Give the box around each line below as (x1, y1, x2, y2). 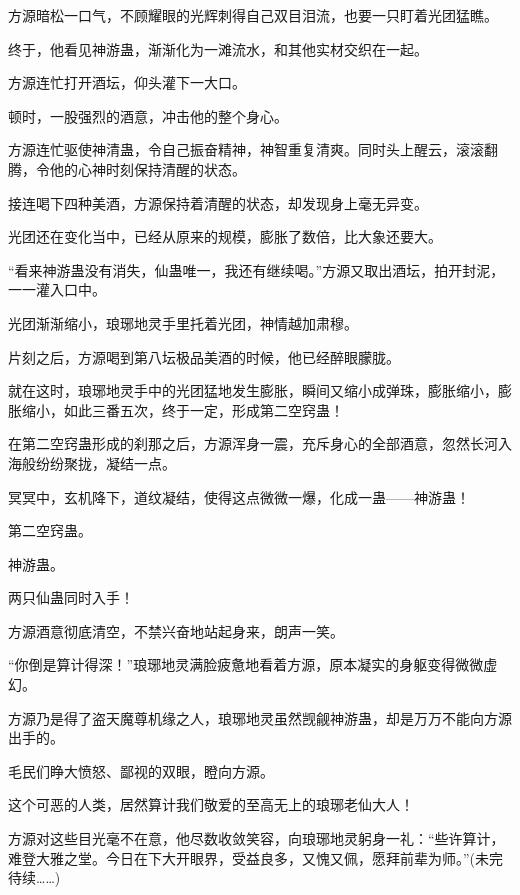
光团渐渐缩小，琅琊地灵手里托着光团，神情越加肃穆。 (8, 312, 358, 333)
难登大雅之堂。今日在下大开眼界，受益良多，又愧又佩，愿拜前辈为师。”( (8, 847, 476, 868)
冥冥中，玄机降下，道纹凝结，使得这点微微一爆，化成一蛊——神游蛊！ (8, 486, 470, 507)
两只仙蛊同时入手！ (8, 587, 134, 608)
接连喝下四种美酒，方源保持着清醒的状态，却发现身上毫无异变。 (8, 192, 428, 213)
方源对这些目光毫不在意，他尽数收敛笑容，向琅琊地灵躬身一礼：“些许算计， (8, 828, 505, 849)
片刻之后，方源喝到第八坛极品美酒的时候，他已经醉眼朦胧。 (8, 346, 400, 367)
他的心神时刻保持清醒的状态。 (49, 158, 246, 179)
